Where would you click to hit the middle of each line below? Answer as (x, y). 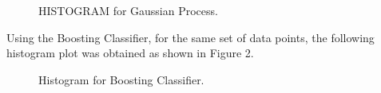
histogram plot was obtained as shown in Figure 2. (130, 53)
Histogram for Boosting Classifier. (121, 79)
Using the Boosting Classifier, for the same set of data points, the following (190, 37)
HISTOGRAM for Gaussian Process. (128, 10)
